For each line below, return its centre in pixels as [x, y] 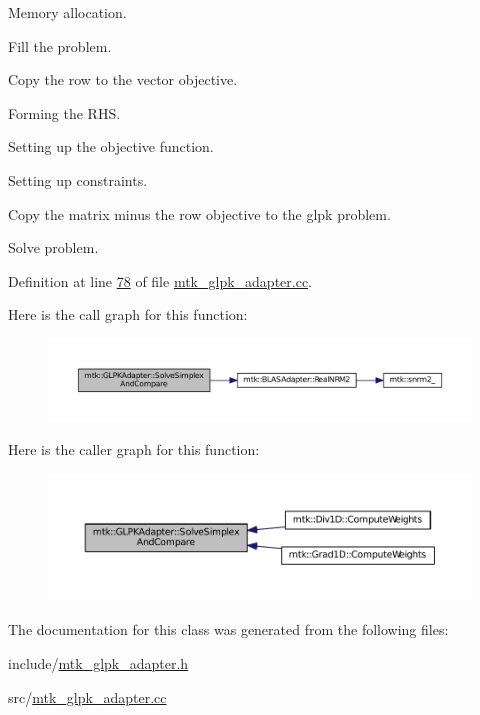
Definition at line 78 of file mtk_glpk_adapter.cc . [160, 280]
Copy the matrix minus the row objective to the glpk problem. [199, 213]
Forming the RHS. [64, 112]
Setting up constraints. [78, 179]
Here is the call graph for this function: [128, 314]
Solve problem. [53, 247]
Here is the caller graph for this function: [134, 449]
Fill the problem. [60, 45]
